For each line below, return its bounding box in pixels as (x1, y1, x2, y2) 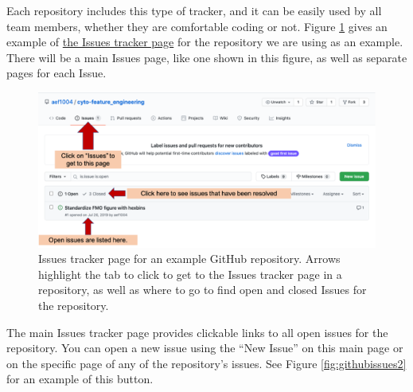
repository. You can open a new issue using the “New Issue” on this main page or (6, 339, 403, 356)
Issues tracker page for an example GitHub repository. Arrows (38, 250, 341, 267)
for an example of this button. (6, 370, 154, 387)
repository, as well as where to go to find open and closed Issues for (38, 281, 367, 298)
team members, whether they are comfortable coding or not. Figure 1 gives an (6, 18, 388, 34)
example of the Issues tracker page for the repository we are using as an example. (6, 33, 403, 50)
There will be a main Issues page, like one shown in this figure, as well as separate (6, 49, 407, 65)
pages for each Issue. (6, 65, 107, 81)
